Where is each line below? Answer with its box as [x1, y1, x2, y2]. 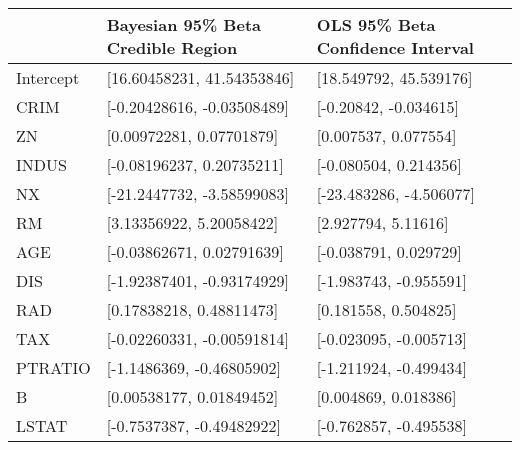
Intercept [16, 66, 80, 89]
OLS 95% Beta [316, 13, 436, 36]
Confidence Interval [316, 36, 474, 59]
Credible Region [106, 36, 238, 59]
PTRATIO [16, 356, 91, 379]
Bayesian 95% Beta [106, 13, 261, 36]
